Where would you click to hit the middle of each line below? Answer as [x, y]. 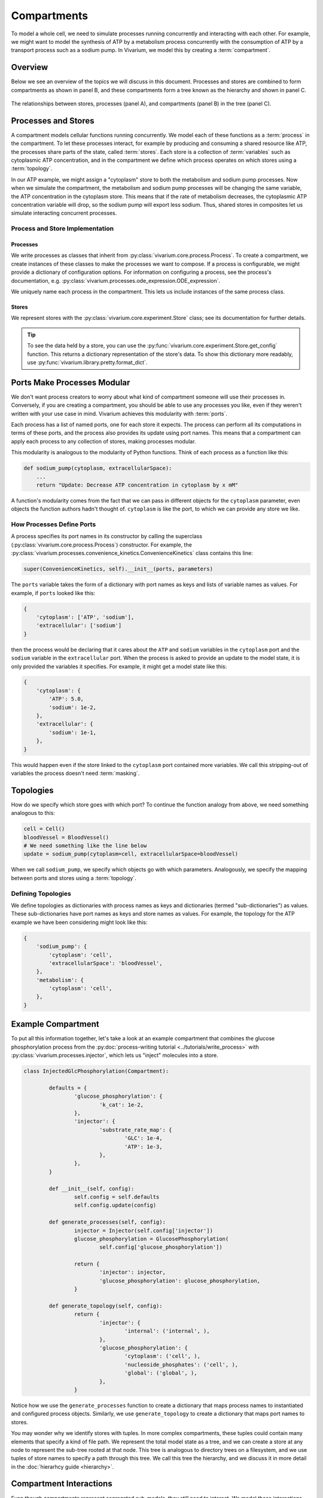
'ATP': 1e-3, [144, 1147]
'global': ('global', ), [161, 1373]
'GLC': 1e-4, [144, 1138]
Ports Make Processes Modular [71, 383]
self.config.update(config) [115, 1205]
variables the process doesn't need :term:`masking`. [75, 773]
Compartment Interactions [62, 1484]
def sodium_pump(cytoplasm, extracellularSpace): [98, 468]
